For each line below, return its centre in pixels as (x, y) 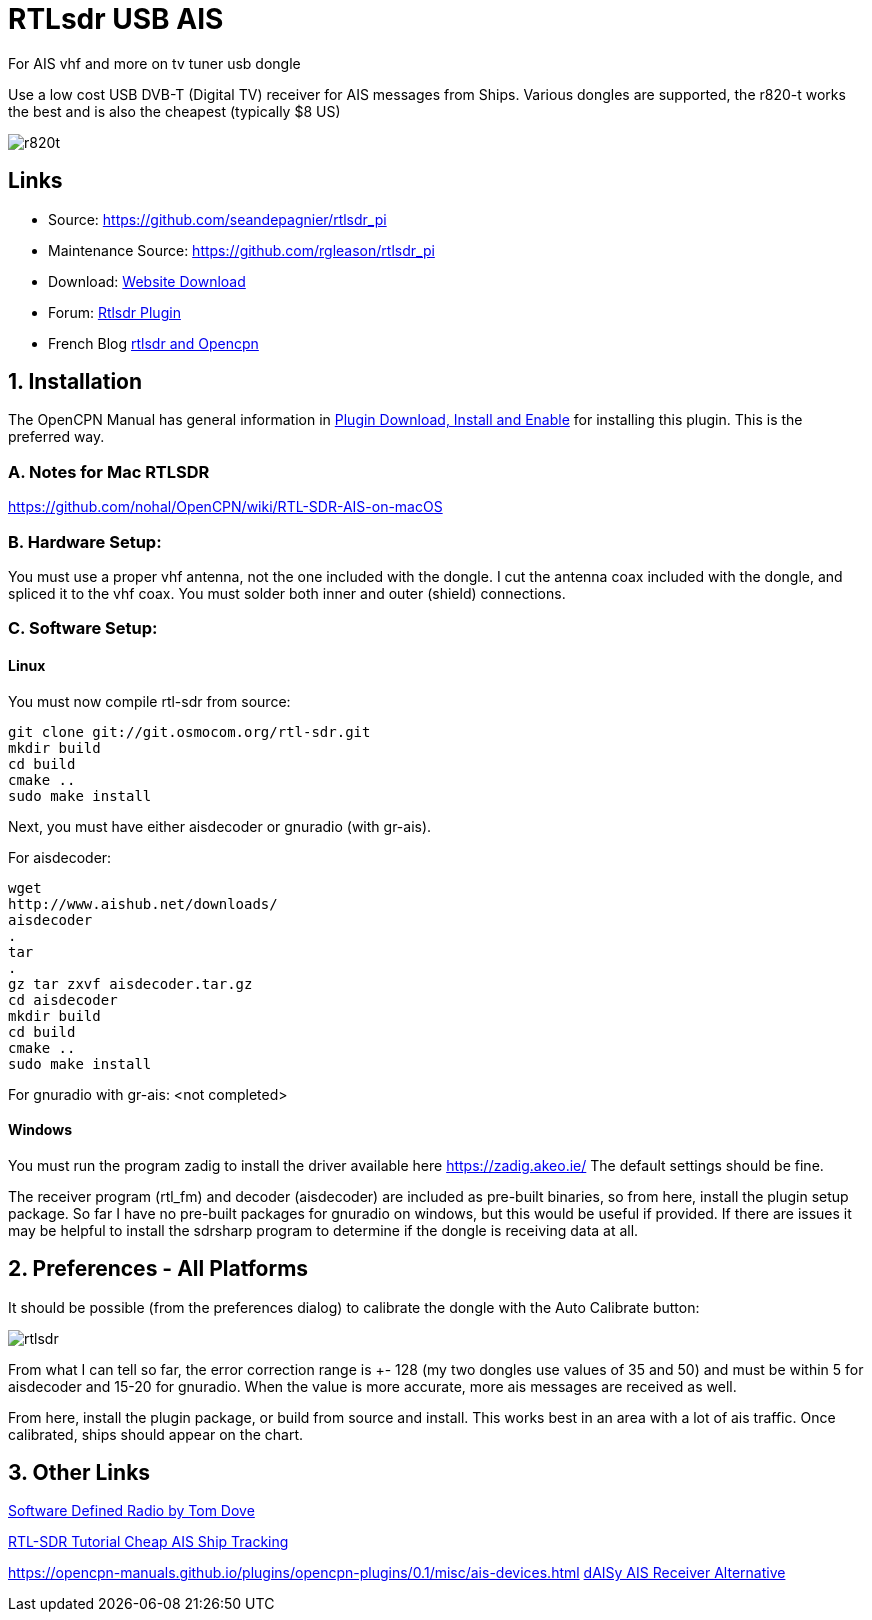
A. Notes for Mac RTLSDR (109, 471)
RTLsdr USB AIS (116, 19)
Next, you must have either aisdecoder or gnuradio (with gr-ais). (220, 826)
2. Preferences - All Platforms (158, 1269)
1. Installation (75, 382)
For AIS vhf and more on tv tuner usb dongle (154, 63)
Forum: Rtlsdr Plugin (114, 312)
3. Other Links (79, 1473)
